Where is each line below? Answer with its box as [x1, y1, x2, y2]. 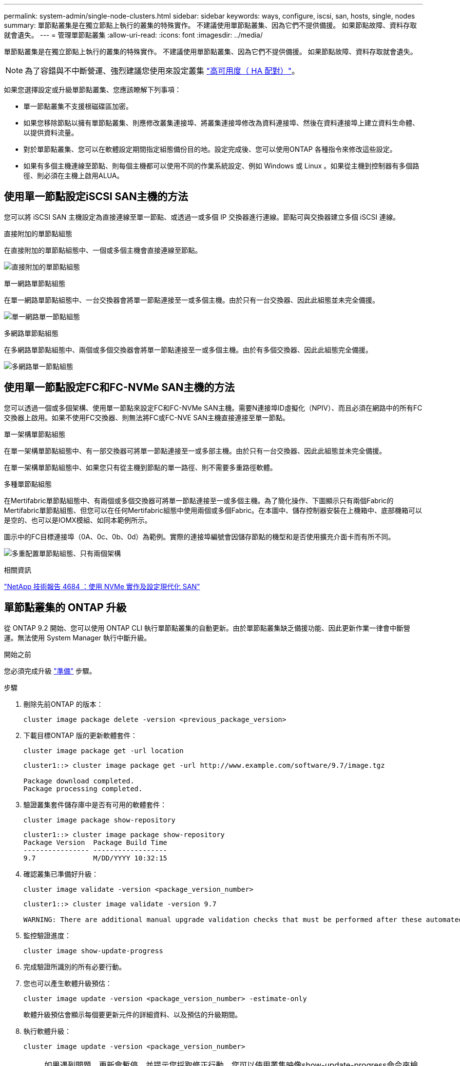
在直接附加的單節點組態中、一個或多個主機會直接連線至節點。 [4, 246, 202, 254]
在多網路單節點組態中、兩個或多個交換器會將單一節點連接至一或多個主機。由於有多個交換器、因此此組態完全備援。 [4, 345, 372, 354]
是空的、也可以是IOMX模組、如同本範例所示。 [4, 515, 152, 524]
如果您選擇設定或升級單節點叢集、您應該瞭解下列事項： [4, 85, 181, 94]
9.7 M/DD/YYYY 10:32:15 [23, 854, 168, 862]
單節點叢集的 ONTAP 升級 [4, 601, 127, 614]
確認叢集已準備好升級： [23, 869, 98, 878]
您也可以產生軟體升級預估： [23, 979, 112, 987]
